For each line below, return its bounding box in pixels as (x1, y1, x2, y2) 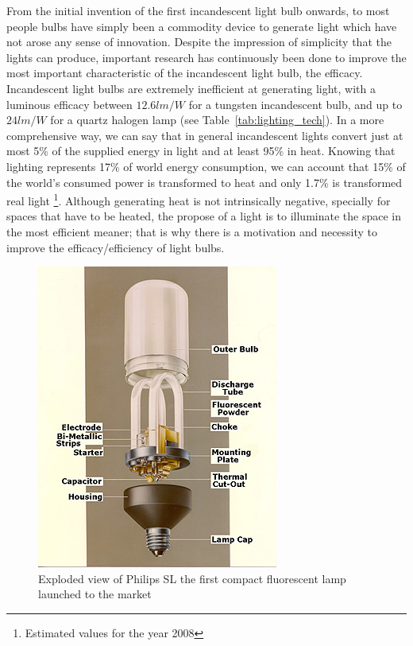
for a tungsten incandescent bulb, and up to (188, 95, 403, 112)
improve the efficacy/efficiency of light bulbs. (6, 239, 225, 255)
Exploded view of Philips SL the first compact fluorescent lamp (38, 570, 346, 586)
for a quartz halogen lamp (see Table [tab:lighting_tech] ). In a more (50, 111, 384, 128)
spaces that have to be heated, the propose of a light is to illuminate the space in (6, 208, 401, 224)
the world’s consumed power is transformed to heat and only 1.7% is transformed (6, 173, 403, 190)
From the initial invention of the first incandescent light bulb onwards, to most (6, 2, 390, 18)
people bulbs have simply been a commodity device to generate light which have (6, 18, 397, 34)
